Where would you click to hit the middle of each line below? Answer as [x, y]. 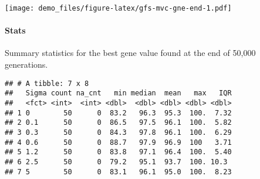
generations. [26, 64]
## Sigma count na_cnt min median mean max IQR [118, 93]
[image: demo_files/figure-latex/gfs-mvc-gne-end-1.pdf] [118, 8]
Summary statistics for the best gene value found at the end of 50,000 [130, 53]
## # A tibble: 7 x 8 [47, 83]
